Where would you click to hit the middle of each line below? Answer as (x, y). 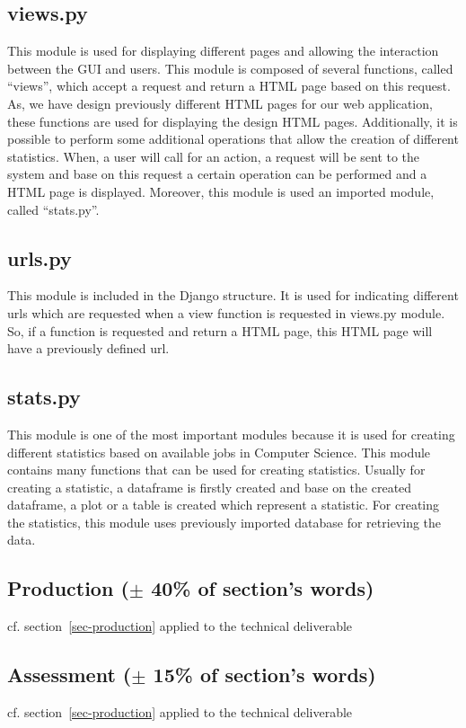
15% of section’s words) (264, 675)
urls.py (40, 257)
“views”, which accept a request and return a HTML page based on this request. (229, 86)
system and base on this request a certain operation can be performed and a (217, 174)
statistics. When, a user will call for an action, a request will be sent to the (214, 156)
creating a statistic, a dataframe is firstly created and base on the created (210, 487)
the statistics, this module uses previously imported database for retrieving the (224, 522)
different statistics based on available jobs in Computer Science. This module (219, 452)
